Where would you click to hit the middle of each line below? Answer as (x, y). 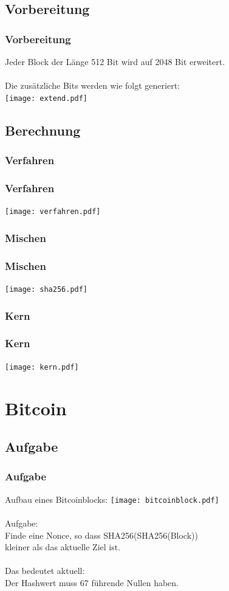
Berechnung (43, 130)
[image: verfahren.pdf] (53, 212)
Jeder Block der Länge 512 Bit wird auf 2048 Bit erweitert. (115, 61)
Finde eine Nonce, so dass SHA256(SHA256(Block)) (101, 535)
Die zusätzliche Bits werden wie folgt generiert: (93, 85)
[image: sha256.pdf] (46, 289)
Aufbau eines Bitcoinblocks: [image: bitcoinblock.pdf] (112, 499)
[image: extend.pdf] (46, 98)
